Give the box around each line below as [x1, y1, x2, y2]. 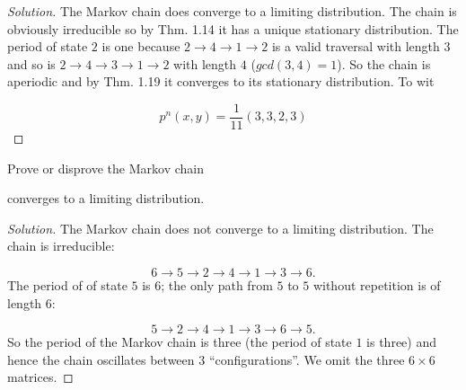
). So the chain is [337, 54, 431, 73]
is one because [101, 37, 180, 56]
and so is [7, 54, 56, 73]
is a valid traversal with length [271, 37, 440, 56]
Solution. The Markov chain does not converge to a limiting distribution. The [7, 218, 434, 237]
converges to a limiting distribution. [7, 189, 205, 208]
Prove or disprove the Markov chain [7, 158, 204, 177]
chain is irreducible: [7, 236, 115, 255]
